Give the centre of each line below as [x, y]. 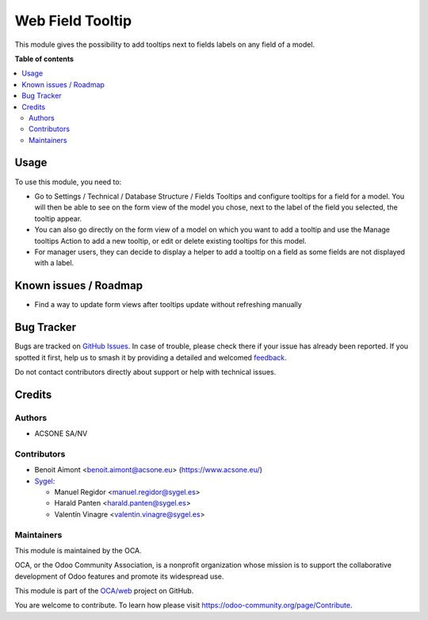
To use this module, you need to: [68, 182]
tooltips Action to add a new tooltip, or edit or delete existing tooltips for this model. [170, 241]
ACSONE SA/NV [61, 433]
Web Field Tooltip [73, 21]
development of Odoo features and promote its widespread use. [119, 576]
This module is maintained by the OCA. [78, 550]
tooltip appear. [58, 218]
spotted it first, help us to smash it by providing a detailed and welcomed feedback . [151, 357]
